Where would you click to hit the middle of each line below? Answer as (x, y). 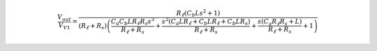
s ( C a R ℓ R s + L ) (280, 22)
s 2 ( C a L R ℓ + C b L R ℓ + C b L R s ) (206, 22)
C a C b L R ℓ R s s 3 (133, 22)
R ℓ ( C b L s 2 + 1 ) (198, 13)
